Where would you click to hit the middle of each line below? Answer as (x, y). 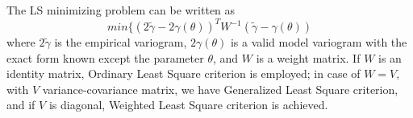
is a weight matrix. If (308, 57)
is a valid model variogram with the (319, 42)
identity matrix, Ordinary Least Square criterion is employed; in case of (184, 73)
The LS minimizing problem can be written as (121, 10)
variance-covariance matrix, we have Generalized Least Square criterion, (220, 89)
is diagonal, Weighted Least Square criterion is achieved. (188, 105)
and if (21, 105)
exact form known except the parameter (105, 57)
